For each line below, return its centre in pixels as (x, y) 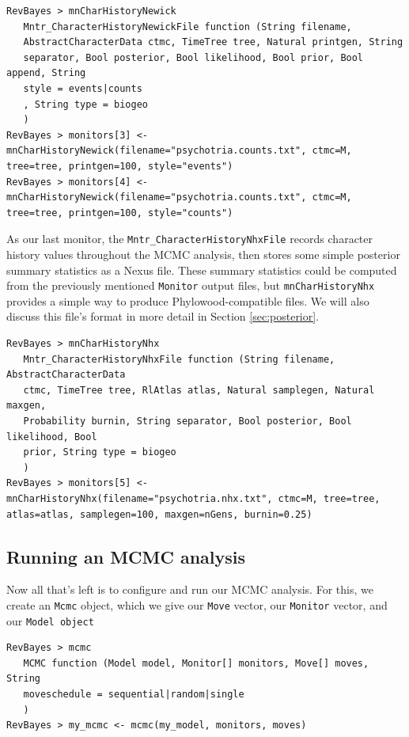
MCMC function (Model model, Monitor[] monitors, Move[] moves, (196, 663)
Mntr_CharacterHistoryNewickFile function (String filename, (187, 27)
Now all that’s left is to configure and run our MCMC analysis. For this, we (190, 589)
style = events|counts (83, 88)
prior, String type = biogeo (100, 452)
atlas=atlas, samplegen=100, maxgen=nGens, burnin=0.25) (159, 514)
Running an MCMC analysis (126, 556)
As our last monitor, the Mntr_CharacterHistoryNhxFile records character (190, 239)
